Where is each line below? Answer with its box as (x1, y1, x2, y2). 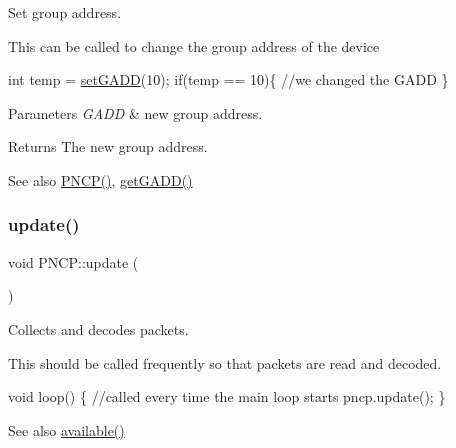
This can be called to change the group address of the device (8, 35, 380, 56)
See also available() (8, 419, 125, 440)
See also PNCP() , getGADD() (8, 169, 193, 190)
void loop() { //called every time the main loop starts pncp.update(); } (8, 386, 446, 407)
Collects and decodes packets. (8, 318, 189, 339)
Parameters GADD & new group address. (8, 102, 263, 123)
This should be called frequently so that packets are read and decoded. (8, 352, 442, 373)
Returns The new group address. (8, 136, 208, 157)
